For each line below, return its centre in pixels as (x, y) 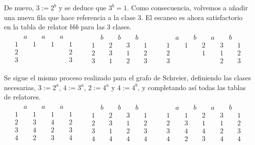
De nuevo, (19, 7)
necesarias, (20, 87)
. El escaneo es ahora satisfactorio (192, 17)
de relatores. (22, 97)
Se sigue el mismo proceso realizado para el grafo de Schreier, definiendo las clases (127, 77)
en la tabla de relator (36, 27)
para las (93, 27)
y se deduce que (83, 7)
